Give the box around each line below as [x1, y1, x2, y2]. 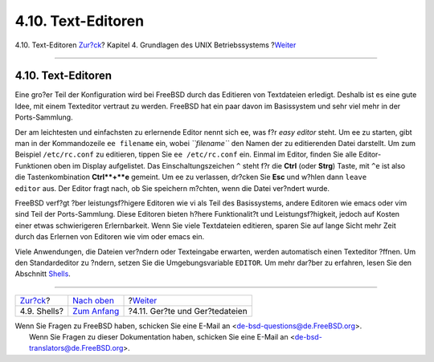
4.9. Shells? [19, 305, 64, 316]
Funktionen [14, 161, 52, 170]
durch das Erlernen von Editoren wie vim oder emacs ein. [14, 232, 205, 242]
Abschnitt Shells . [14, 269, 72, 279]
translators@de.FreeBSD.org [29, 344, 124, 353]
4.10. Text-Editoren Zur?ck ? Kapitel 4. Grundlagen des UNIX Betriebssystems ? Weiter [14, 40, 297, 50]
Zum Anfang [72, 305, 120, 316]
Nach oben [72, 295, 114, 306]
